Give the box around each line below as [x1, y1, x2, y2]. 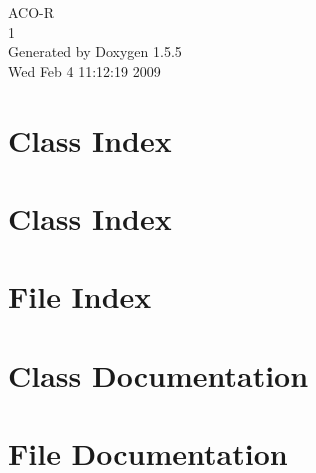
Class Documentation [8, 354, 309, 395]
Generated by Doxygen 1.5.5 [8, 41, 182, 62]
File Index [8, 276, 152, 317]
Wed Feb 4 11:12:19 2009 [8, 60, 161, 81]
